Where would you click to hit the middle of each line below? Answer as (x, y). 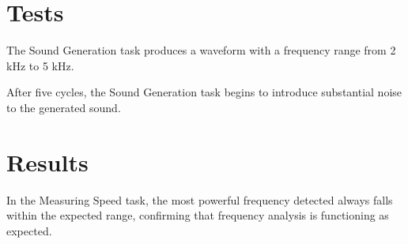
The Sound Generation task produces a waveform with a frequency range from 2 (201, 50)
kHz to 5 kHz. (40, 65)
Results (47, 161)
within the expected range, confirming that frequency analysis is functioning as (198, 215)
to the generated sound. (64, 107)
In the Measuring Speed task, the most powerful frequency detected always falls (200, 199)
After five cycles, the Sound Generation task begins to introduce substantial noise (204, 92)
